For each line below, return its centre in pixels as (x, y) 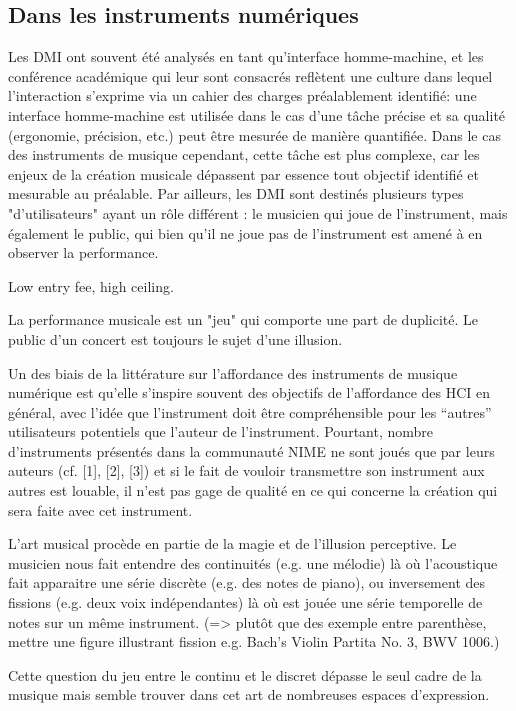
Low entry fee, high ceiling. (91, 285)
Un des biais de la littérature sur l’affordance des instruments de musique (233, 372)
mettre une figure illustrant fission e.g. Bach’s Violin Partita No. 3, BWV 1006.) (254, 641)
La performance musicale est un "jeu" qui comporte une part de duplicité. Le (243, 319)
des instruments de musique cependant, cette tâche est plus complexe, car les (244, 154)
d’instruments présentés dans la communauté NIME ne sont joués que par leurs (251, 450)
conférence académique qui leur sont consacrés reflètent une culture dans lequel (250, 75)
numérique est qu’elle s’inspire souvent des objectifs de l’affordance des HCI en (249, 392)
